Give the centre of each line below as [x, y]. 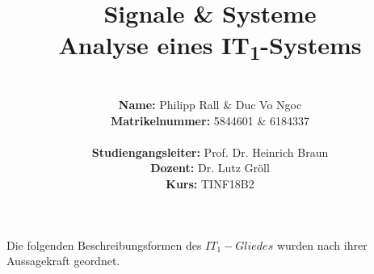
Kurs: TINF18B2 [210, 183]
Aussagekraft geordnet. [63, 261]
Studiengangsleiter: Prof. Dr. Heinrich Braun [210, 152]
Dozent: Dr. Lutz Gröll [210, 168]
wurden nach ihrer [322, 244]
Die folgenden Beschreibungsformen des [104, 244]
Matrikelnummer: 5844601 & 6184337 [210, 120]
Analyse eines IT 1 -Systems [210, 47]
